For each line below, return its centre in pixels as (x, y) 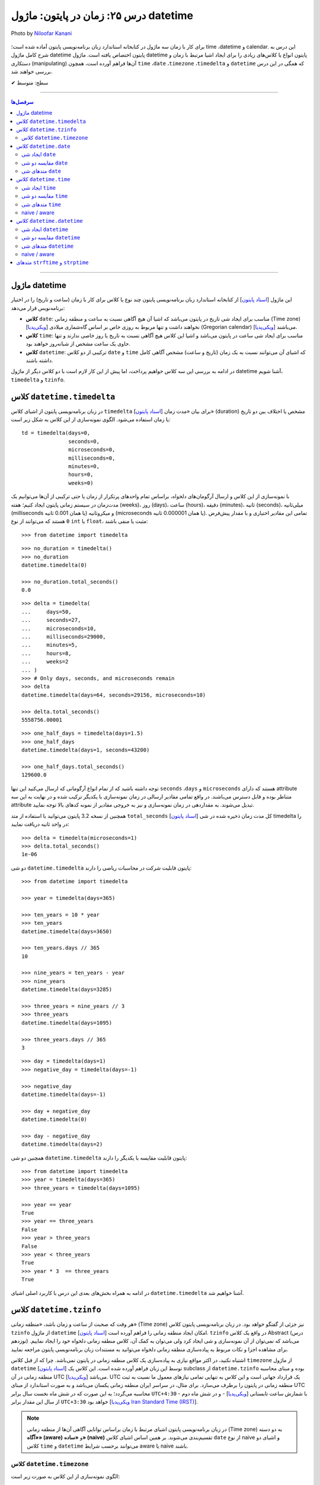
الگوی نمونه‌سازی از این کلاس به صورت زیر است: (65, 1476)
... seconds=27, (51, 620)
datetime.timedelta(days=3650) (67, 931)
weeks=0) (81, 483)
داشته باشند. (39, 360)
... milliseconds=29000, (64, 637)
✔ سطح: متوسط (30, 83)
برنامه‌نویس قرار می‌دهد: (38, 308)
